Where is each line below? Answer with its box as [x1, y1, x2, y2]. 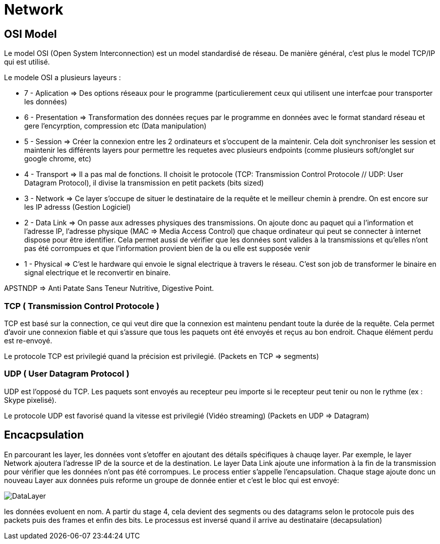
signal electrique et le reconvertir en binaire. [24, 268, 171, 277]
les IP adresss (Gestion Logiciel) [24, 203, 131, 212]
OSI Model [4, 27, 57, 40]
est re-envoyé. [4, 336, 52, 345]
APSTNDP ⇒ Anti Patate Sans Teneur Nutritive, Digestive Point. [4, 284, 214, 293]
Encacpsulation [4, 429, 84, 442]
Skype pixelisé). [4, 395, 56, 404]
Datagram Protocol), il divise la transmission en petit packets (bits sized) [24, 178, 264, 188]
